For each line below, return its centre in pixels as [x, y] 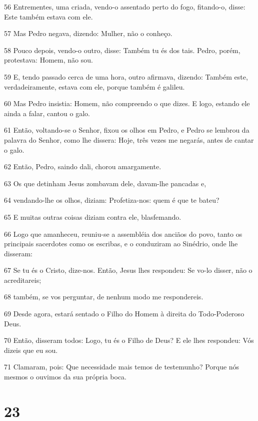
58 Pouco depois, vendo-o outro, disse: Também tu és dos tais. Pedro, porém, [122, 50]
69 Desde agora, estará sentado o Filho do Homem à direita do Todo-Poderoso [124, 314]
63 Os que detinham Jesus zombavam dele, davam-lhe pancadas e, [105, 183]
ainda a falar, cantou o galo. [47, 113]
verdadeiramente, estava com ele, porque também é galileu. [94, 86]
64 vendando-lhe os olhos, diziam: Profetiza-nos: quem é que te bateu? [112, 200]
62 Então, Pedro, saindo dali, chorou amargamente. [83, 166]
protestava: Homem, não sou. [48, 60]
